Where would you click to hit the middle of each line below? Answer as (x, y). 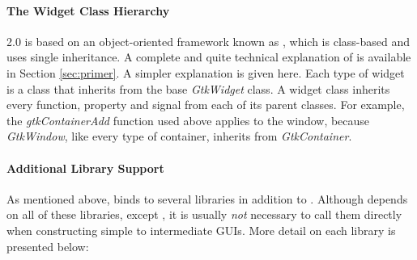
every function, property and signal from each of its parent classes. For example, (206, 105)
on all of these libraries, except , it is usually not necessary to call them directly (204, 214)
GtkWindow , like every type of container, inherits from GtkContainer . (179, 136)
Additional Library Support (85, 168)
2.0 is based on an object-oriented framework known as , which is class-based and (208, 41)
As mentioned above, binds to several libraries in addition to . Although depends (207, 198)
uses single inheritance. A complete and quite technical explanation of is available (209, 57)
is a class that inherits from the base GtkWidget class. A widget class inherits (198, 88)
